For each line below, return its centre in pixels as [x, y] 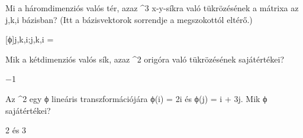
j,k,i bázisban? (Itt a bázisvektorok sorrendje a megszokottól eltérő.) [129, 19]
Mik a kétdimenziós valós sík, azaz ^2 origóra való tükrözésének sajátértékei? [145, 59]
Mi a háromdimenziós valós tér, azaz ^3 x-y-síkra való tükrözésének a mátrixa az [152, 8]
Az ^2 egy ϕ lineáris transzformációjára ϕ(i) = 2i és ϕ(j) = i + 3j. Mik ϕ [136, 98]
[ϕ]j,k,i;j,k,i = [30, 39]
